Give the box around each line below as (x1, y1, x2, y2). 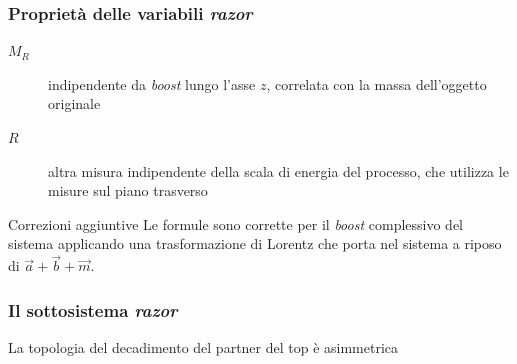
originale (48, 93, 101, 114)
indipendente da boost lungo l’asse (48, 73, 256, 94)
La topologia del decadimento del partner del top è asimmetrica (8, 337, 399, 357)
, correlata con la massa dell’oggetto (266, 73, 487, 94)
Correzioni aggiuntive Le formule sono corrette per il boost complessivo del (8, 213, 464, 234)
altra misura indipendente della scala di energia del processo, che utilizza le (48, 160, 509, 181)
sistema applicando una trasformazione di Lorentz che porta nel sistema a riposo (8, 233, 502, 254)
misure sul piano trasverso (48, 180, 208, 201)
